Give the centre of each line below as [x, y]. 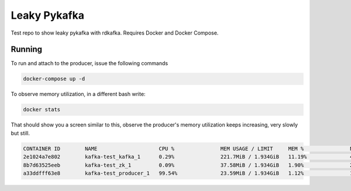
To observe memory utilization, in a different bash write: [78, 94]
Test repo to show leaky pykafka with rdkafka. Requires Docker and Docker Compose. [115, 33]
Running [27, 50]
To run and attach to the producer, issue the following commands [90, 63]
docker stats [42, 110]
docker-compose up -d [54, 79]
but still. [20, 133]
